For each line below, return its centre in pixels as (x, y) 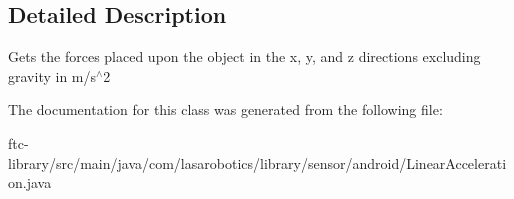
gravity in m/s (52, 75)
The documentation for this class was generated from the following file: (225, 109)
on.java (30, 182)
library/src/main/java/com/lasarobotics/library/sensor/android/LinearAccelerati (257, 162)
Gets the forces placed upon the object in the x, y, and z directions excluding (244, 56)
